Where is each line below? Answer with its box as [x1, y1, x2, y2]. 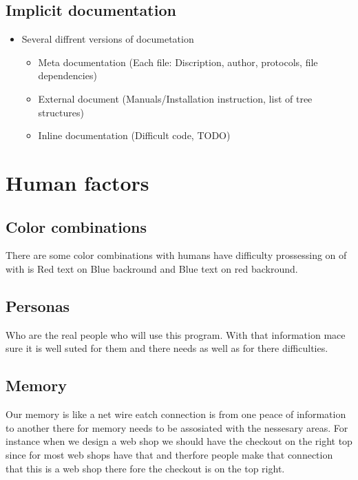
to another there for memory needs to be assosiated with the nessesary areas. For [6, 420, 348, 435]
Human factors [6, 168, 149, 196]
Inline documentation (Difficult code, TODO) [38, 128, 231, 143]
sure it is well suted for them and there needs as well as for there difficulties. [6, 341, 328, 355]
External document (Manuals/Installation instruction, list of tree [38, 91, 313, 105]
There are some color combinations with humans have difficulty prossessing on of [6, 248, 347, 262]
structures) [38, 105, 84, 119]
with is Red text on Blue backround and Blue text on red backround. [6, 261, 298, 275]
